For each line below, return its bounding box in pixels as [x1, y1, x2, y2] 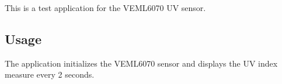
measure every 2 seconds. [5, 68, 95, 81]
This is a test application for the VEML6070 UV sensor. [5, 2, 206, 13]
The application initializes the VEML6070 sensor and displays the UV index [5, 57, 278, 69]
